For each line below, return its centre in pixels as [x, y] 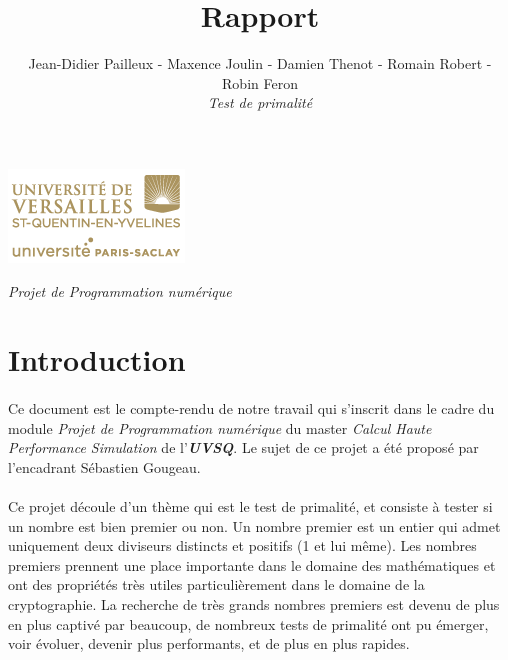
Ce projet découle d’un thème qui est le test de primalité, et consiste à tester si [250, 506]
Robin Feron [260, 82]
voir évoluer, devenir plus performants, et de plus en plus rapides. [209, 643]
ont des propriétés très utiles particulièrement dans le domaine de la [216, 584]
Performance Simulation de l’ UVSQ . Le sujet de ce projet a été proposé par [243, 447]
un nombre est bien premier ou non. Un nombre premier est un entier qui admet [254, 525]
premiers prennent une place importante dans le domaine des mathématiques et [252, 564]
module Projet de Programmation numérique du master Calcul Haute [220, 427]
